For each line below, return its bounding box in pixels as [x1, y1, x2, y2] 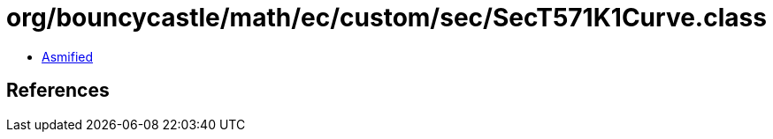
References [6, 79, 110, 102]
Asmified [42, 48, 94, 64]
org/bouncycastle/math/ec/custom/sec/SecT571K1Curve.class [6, 3, 767, 33]
